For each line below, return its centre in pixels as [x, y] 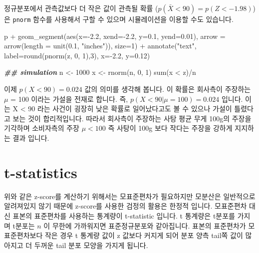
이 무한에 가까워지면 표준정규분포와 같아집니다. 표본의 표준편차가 [145, 225]
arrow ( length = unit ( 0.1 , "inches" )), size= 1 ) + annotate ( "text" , [100, 46]
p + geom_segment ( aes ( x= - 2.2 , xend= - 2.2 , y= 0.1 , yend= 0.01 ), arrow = [115, 36]
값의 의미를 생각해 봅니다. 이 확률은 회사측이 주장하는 [168, 89]
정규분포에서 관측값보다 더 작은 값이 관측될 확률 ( [81, 8]
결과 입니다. [31, 138]
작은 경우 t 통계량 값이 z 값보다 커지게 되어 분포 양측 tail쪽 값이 [144, 235]
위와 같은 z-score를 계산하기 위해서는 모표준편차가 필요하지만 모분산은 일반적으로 [130, 196]
